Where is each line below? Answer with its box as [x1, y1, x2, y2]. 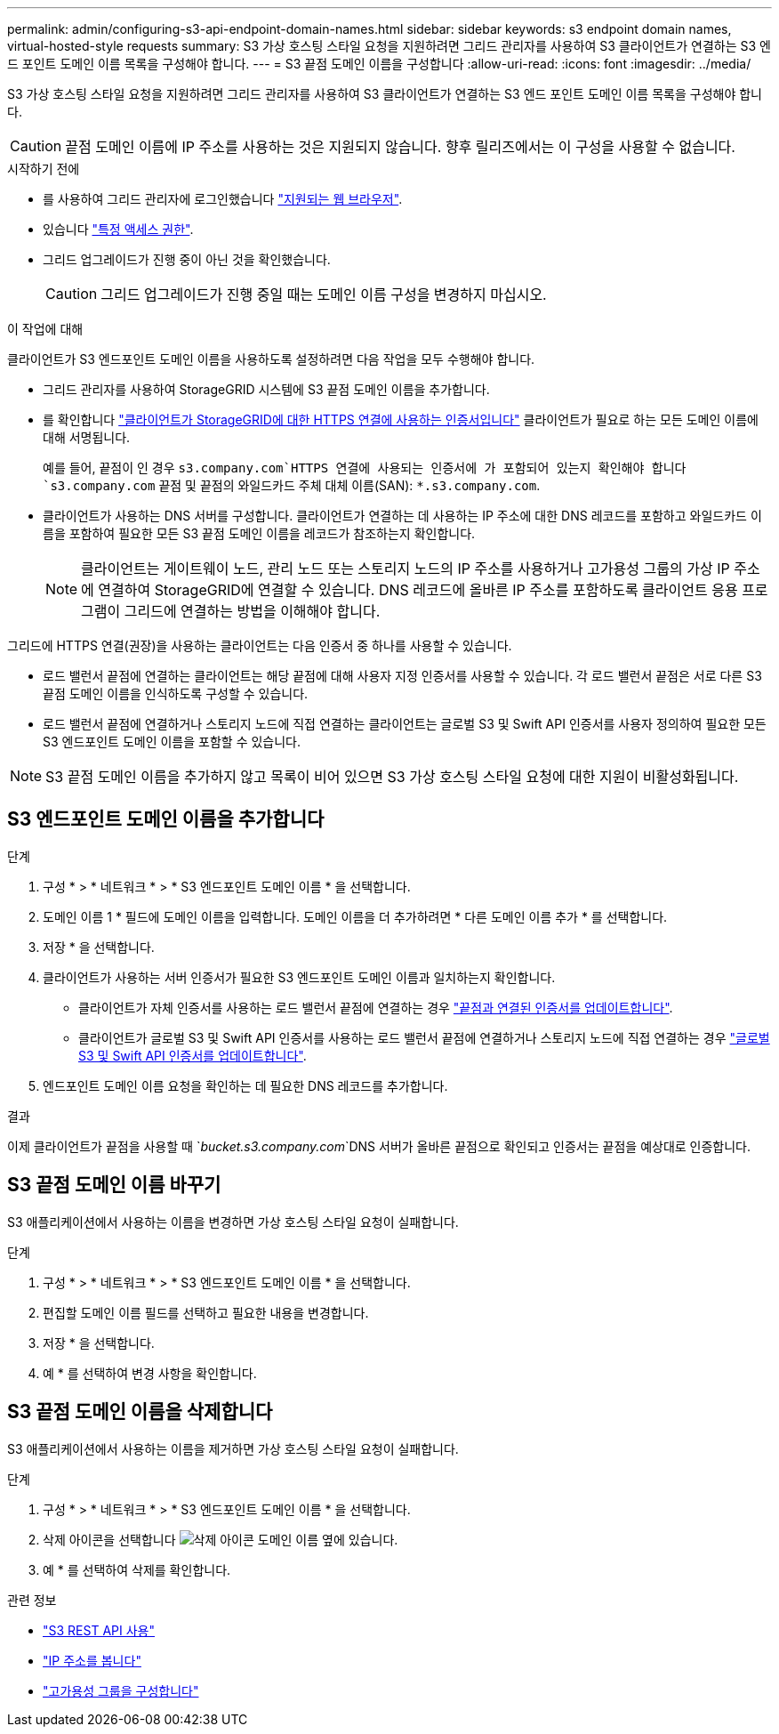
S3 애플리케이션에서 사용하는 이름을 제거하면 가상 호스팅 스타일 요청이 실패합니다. [7, 1440, 459, 1456]
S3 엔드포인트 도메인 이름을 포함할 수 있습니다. [43, 734, 301, 749]
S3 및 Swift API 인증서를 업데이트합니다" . [78, 1047, 307, 1063]
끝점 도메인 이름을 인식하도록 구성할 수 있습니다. [43, 686, 309, 701]
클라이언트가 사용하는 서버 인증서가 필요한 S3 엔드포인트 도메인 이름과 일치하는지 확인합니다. [43, 969, 556, 985]
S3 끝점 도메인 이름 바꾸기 [7, 1173, 221, 1197]
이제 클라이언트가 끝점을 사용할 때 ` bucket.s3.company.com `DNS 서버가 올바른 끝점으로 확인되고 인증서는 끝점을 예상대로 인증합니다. [7, 1138, 751, 1154]
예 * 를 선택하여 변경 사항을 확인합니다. [43, 1365, 257, 1381]
